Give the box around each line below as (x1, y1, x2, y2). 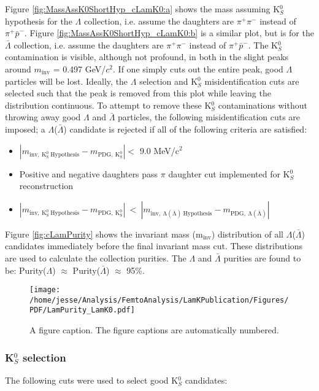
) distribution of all (211, 227, 283, 240)
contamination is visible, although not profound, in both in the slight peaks (5, 50, 289, 63)
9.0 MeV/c (139, 144, 180, 157)
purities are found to (223, 251, 301, 264)
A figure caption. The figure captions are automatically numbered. (29, 323, 279, 336)
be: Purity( (5, 263, 47, 276)
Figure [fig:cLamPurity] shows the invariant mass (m (5, 227, 203, 240)
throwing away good (5, 110, 81, 123)
